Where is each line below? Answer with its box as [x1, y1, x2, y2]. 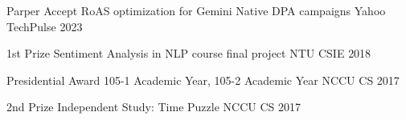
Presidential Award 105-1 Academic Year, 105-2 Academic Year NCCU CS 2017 [6, 71, 400, 88]
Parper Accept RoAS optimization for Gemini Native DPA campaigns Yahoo [6, 2, 386, 18]
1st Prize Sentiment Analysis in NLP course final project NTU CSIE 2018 [6, 45, 371, 62]
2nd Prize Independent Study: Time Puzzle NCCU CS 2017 [6, 98, 301, 115]
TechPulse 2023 [6, 18, 83, 34]
